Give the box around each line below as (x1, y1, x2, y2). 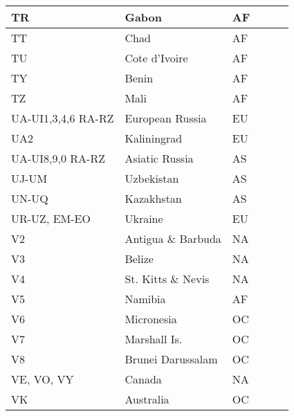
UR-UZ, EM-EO (11, 210, 91, 226)
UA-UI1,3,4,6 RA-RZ (11, 110, 114, 126)
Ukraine (125, 210, 163, 226)
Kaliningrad (125, 130, 183, 146)
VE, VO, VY (11, 371, 74, 387)
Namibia (125, 291, 166, 307)
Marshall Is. (125, 331, 183, 347)
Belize (125, 251, 154, 266)
